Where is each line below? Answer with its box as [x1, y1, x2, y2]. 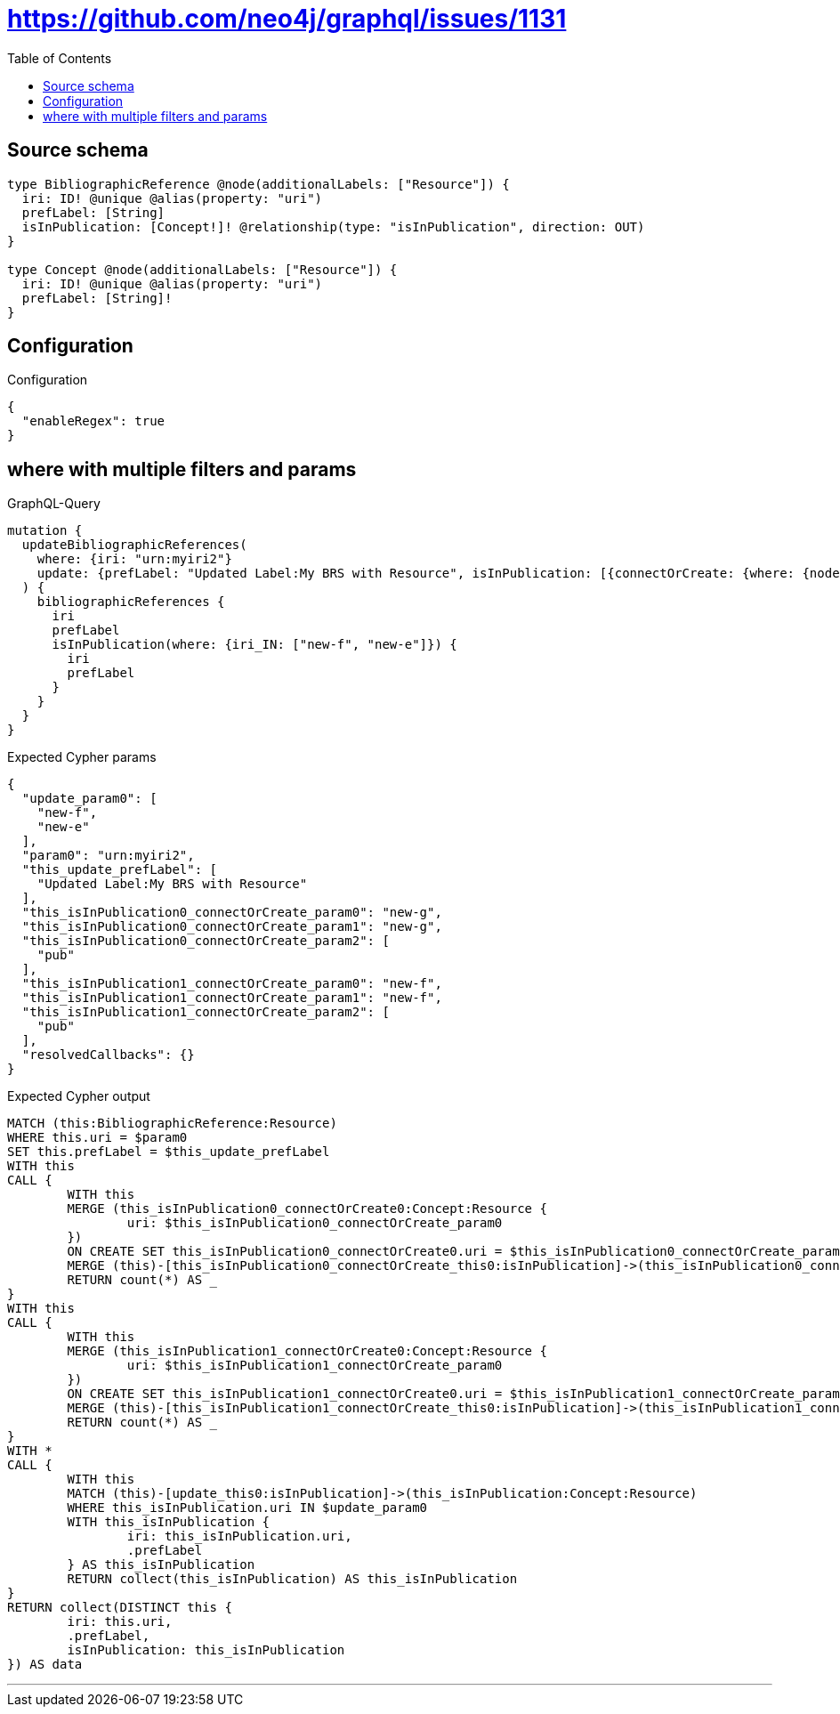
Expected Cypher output [7, 1088, 150, 1104]
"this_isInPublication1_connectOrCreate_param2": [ [21, 1005, 390, 1020]
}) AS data [7, 1657, 83, 1672]
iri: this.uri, [67, 1614, 173, 1629]
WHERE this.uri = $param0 [7, 1130, 188, 1145]
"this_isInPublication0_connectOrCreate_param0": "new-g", [21, 905, 442, 920]
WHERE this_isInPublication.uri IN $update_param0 [67, 1500, 428, 1516]
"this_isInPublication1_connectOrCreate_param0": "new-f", [21, 976, 442, 991]
